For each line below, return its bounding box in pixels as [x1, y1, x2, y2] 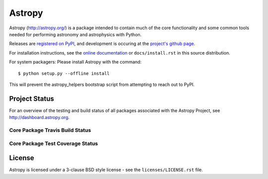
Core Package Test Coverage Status [9, 140, 98, 147]
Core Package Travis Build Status [9, 126, 91, 133]
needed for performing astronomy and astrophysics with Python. [9, 31, 142, 37]
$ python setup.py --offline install [18, 70, 110, 76]
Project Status [9, 94, 55, 103]
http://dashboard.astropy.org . [9, 115, 69, 120]
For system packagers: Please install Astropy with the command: [9, 59, 141, 65]
